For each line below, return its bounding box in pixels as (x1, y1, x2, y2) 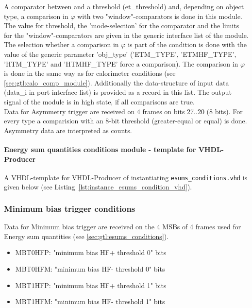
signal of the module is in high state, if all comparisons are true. (4, 96, 195, 106)
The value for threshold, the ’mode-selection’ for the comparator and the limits (4, 20, 239, 31)
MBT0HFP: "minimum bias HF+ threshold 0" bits (15, 247, 167, 257)
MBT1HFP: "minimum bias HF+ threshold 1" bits (15, 280, 167, 290)
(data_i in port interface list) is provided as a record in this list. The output (4, 87, 232, 97)
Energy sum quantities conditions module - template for (4, 144, 196, 154)
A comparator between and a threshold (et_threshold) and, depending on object (4, 1, 244, 11)
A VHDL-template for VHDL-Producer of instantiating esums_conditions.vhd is (4, 172, 248, 182)
